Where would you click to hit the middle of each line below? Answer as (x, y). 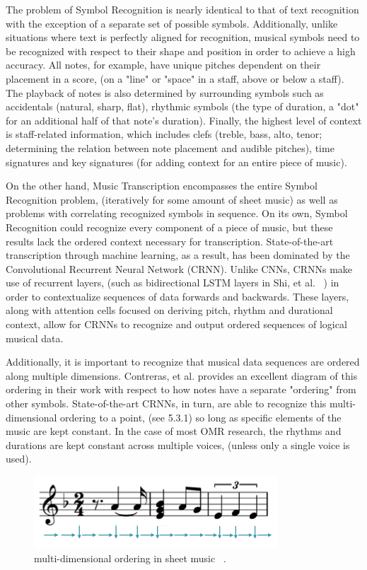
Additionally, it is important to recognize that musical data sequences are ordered (183, 362)
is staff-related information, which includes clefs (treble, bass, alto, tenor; (164, 134)
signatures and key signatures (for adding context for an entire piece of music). (176, 162)
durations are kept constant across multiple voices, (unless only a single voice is (178, 444)
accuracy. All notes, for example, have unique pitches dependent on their (163, 65)
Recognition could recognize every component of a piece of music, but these (169, 227)
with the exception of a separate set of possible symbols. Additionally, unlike (172, 23)
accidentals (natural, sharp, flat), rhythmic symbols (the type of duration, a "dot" (182, 106)
